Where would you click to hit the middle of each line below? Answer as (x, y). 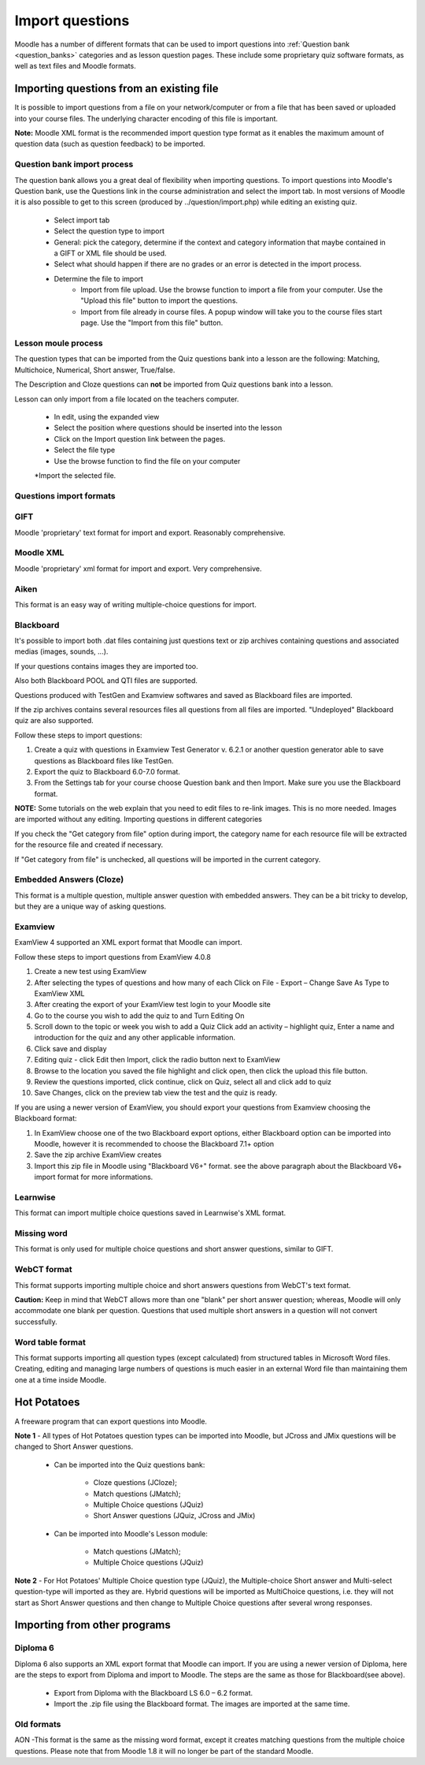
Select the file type (85, 450)
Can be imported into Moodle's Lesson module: (131, 1533)
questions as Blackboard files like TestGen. (104, 760)
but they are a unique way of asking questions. (91, 906)
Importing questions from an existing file (116, 89)
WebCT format (43, 1270)
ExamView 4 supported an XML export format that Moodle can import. (129, 942)
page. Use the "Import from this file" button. (152, 323)
